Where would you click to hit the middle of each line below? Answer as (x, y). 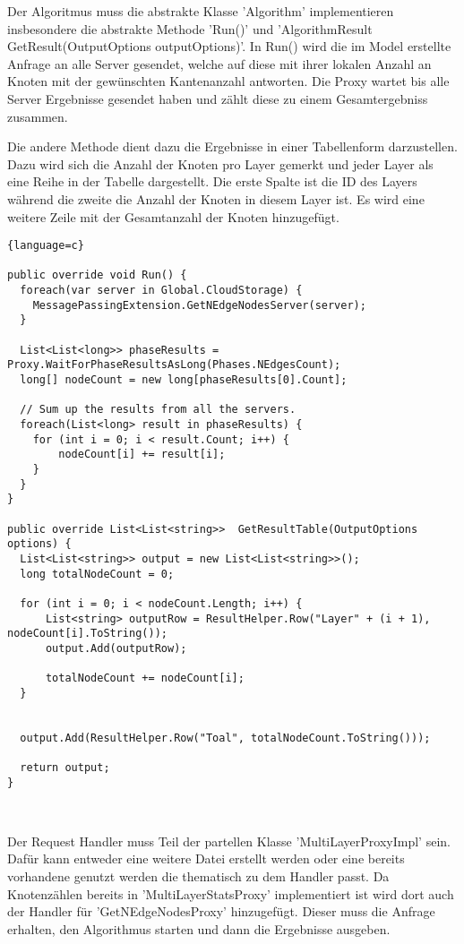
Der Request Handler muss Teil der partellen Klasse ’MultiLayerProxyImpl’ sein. (229, 841)
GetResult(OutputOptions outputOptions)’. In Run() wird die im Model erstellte (229, 46)
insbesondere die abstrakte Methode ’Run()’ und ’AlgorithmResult (190, 28)
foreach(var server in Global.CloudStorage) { (161, 291)
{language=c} (46, 246)
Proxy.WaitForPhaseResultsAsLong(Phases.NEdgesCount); (174, 365)
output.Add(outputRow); (116, 648)
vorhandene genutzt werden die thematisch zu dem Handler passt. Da (198, 875)
